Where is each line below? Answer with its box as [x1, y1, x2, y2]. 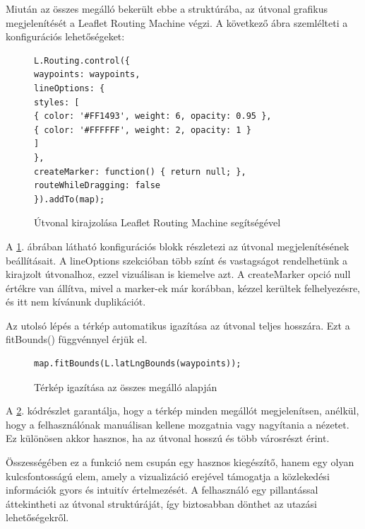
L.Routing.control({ [34, 55, 131, 66]
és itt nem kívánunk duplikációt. [6, 294, 146, 309]
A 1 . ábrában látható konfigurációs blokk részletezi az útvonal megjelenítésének [6, 238, 349, 253]
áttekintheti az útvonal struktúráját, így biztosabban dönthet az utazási [6, 496, 317, 511]
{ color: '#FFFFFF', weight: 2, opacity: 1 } [34, 124, 251, 135]
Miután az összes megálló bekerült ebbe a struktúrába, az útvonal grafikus [6, 1, 328, 16]
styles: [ [34, 97, 80, 107]
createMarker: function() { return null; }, [34, 166, 246, 177]
